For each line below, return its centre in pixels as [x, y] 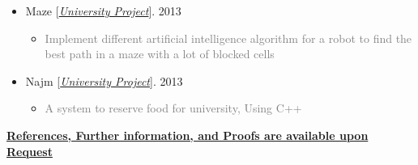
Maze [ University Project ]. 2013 [103, 11]
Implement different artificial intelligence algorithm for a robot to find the [228, 38]
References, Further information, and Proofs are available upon [188, 135]
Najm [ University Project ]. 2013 [104, 80]
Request [30, 151]
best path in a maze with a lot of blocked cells [160, 54]
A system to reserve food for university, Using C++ [173, 108]
